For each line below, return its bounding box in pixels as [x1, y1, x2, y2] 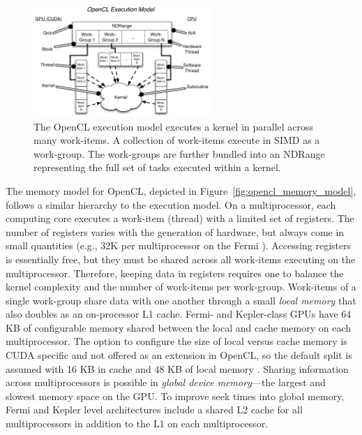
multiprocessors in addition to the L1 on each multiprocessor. [6, 416, 269, 431]
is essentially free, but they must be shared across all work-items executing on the [6, 251, 356, 266]
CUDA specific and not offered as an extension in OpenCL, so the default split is [6, 348, 352, 362]
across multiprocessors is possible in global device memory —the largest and [6, 375, 326, 390]
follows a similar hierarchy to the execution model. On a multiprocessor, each [6, 197, 336, 212]
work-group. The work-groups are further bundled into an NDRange [33, 146, 325, 161]
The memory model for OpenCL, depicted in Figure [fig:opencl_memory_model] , [6, 183, 356, 198]
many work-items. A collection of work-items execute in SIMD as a [33, 133, 320, 147]
